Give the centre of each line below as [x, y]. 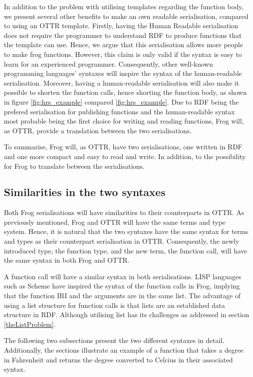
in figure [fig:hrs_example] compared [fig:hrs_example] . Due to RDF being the [121, 101]
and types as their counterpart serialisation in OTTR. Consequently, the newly [122, 241]
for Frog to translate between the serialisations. [74, 166]
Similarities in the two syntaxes [85, 192]
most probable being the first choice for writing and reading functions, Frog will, [124, 121]
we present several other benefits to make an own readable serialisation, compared [126, 16]
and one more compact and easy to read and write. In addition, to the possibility [125, 156]
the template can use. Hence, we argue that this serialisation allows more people [124, 45]
